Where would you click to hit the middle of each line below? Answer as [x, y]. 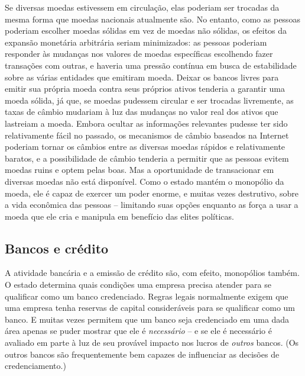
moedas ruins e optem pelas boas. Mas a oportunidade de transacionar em [139, 170]
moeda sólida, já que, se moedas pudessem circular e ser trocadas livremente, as [149, 100]
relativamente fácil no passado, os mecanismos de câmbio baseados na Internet [147, 135]
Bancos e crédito [57, 248]
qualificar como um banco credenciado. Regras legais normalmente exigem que [147, 296]
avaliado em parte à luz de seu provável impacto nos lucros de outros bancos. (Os [152, 343]
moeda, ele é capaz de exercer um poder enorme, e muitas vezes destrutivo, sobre [152, 193]
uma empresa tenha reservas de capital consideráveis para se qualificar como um [150, 308]
